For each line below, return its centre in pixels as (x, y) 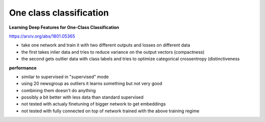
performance (23, 68)
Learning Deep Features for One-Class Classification (64, 27)
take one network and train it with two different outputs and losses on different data (106, 45)
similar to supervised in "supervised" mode (65, 77)
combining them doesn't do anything (58, 90)
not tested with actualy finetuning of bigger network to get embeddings (94, 104)
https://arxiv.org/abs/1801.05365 (42, 36)
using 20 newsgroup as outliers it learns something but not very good (92, 83)
